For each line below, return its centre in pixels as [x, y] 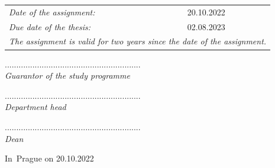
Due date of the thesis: [50, 26]
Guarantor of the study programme [67, 75]
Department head [35, 107]
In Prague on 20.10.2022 [49, 158]
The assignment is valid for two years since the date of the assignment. [138, 41]
